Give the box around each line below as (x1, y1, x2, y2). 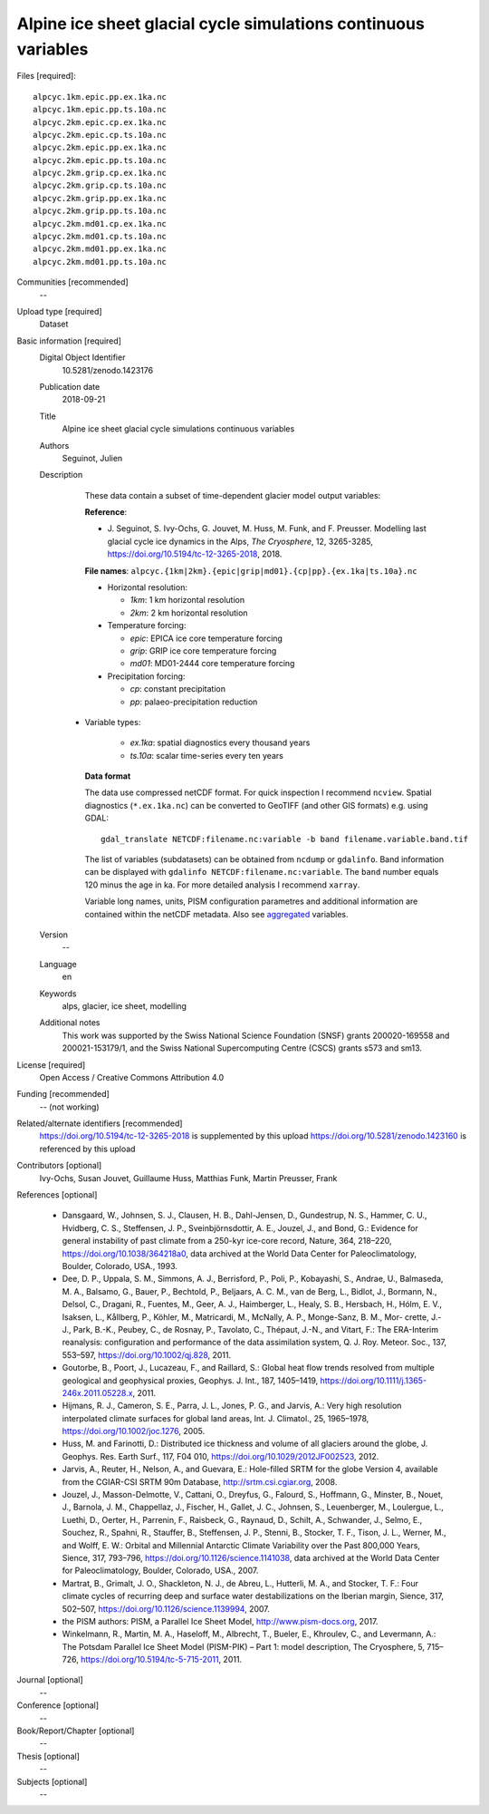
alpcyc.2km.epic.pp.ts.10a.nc (33, 155, 168, 165)
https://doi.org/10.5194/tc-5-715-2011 (80, 1654, 219, 1665)
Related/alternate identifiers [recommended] (16, 1118, 183, 1129)
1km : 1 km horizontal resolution (129, 595, 244, 606)
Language (39, 958, 77, 969)
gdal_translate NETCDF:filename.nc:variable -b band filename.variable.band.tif (101, 834, 469, 844)
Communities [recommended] (16, 276, 129, 287)
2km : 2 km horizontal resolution (129, 607, 248, 618)
